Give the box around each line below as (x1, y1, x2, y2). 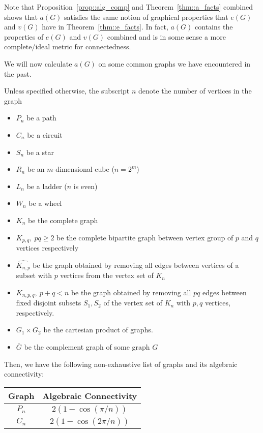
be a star (26, 146, 54, 157)
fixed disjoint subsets (16, 297, 81, 308)
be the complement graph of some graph (24, 342, 150, 352)
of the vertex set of (103, 297, 163, 308)
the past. (4, 68, 32, 79)
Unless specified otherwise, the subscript (4, 85, 130, 96)
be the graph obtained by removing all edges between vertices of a (33, 259, 239, 270)
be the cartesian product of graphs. (43, 324, 153, 335)
